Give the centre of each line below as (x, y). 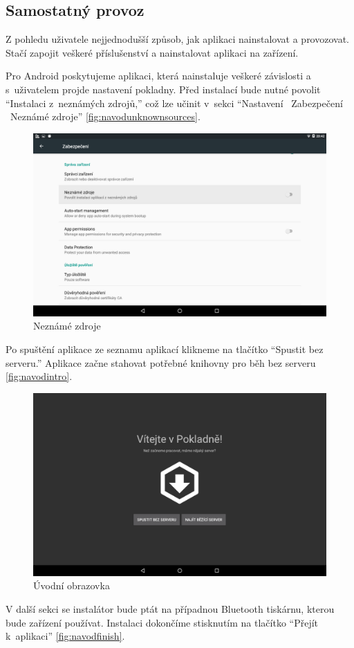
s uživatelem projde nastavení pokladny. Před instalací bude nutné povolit (163, 89)
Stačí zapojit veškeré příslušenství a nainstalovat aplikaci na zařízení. (152, 52)
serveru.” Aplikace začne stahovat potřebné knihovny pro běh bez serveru (161, 362)
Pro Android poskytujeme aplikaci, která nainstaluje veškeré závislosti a (158, 76)
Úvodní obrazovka (72, 585)
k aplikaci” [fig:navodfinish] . (65, 636)
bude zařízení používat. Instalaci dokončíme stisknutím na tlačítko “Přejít (162, 622)
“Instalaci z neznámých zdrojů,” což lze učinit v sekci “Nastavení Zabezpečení (174, 103)
